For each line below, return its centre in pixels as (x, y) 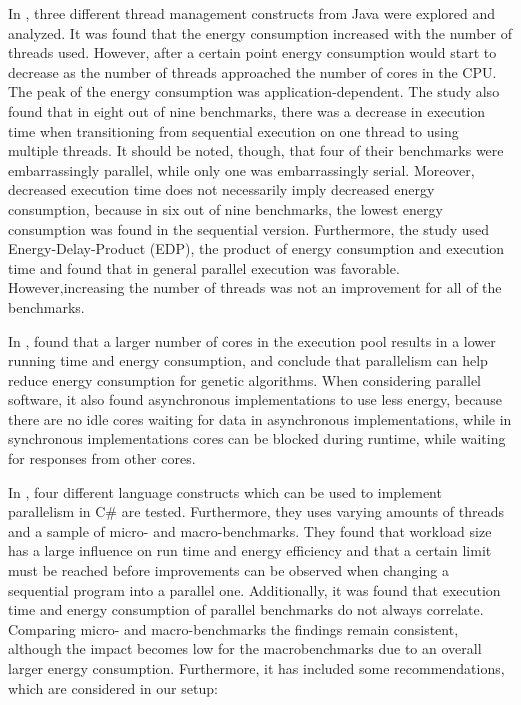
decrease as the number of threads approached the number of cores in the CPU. (252, 71)
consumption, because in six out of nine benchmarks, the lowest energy (225, 208)
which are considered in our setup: (113, 687)
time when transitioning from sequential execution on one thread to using (233, 130)
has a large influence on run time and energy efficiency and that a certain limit (250, 550)
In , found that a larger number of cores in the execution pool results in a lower (252, 340)
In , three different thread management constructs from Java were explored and (252, 13)
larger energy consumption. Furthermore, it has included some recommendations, (256, 668)
